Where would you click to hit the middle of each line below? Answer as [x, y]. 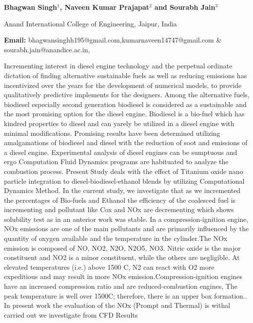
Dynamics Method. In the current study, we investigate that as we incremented [122, 190]
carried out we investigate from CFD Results [71, 314]
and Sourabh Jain [185, 7]
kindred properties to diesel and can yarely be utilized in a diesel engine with [119, 123]
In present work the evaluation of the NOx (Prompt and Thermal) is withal [117, 305]
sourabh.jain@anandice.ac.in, [47, 49]
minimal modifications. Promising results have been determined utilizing [112, 133]
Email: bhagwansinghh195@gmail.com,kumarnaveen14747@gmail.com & [113, 40]
